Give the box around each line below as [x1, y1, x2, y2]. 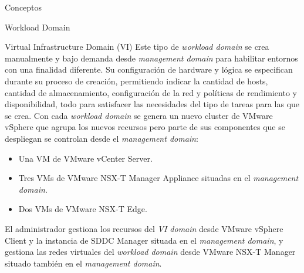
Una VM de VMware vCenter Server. [18, 152, 153, 164]
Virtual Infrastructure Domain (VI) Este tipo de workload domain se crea [5, 40, 269, 53]
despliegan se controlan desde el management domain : [5, 132, 198, 144]
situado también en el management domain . [5, 257, 162, 269]
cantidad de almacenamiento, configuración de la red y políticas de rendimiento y [5, 86, 297, 98]
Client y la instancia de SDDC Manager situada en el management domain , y [5, 234, 283, 246]
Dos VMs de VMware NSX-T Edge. [18, 203, 147, 215]
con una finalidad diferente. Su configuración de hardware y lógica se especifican [5, 63, 293, 76]
